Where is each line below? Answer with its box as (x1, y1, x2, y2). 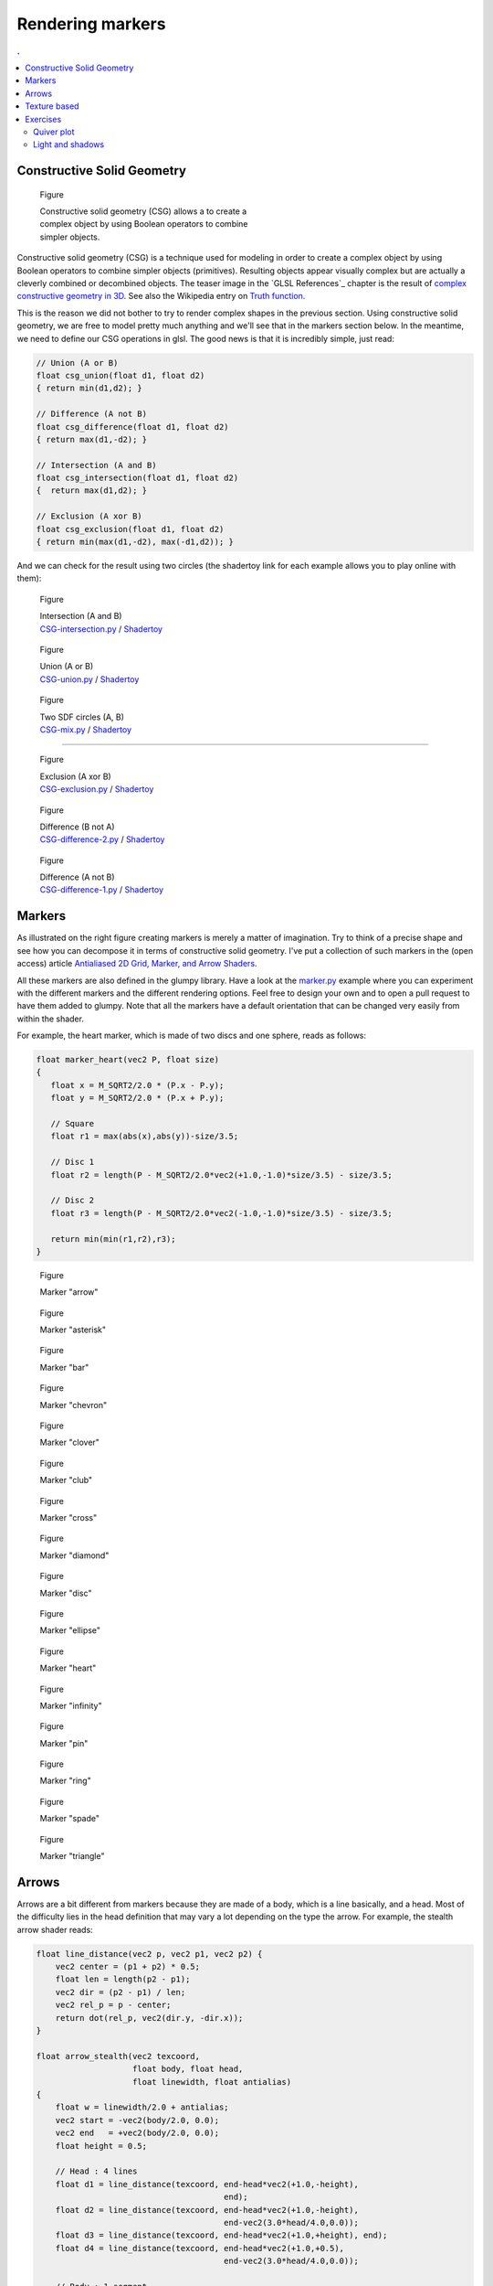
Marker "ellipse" (39, 1625, 100, 1636)
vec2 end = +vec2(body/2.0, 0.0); (55, 2128, 219, 2139)
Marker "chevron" (39, 1399, 108, 1410)
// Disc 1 (50, 1157, 95, 1168)
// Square (50, 1118, 95, 1129)
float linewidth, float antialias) (132, 2077, 292, 2087)
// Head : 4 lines (55, 2166, 138, 2176)
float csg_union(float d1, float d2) (36, 370, 205, 380)
